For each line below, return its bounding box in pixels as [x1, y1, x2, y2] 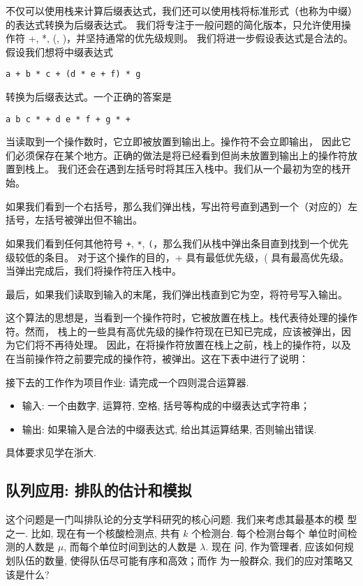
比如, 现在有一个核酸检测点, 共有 [31, 525, 180, 540]
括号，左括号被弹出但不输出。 [6, 212, 142, 227]
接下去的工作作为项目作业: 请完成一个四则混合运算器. [6, 374, 249, 389]
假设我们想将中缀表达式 [6, 44, 113, 59]
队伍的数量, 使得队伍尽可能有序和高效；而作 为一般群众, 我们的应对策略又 [15, 553, 353, 568]
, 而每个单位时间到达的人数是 [64, 539, 197, 554]
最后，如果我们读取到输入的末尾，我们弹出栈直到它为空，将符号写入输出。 [6, 286, 348, 301]
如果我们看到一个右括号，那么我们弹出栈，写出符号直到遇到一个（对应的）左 [6, 198, 357, 213]
